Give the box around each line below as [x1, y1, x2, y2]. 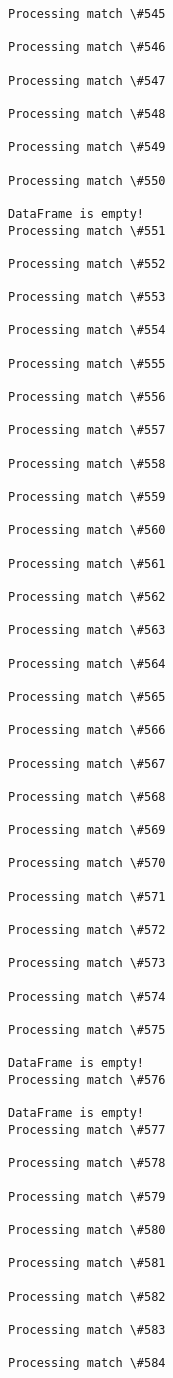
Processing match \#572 [8, 923, 166, 938]
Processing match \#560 [8, 523, 166, 538]
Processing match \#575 [8, 1023, 166, 1038]
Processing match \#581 [8, 1256, 166, 1271]
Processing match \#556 [8, 390, 166, 405]
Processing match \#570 [8, 856, 166, 871]
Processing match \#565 [8, 689, 166, 704]
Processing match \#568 [8, 789, 166, 804]
